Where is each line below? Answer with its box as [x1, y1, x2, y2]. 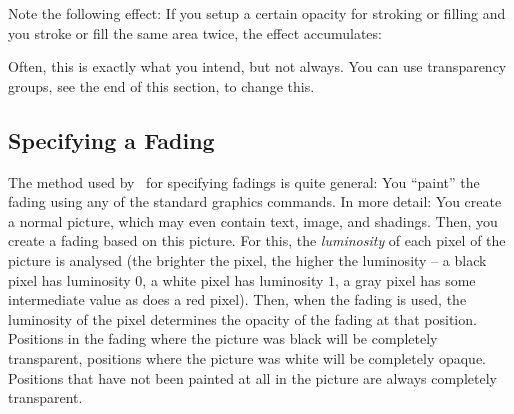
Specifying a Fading [8, 124, 215, 155]
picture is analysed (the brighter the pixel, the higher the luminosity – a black [8, 249, 487, 270]
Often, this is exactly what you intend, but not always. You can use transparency [8, 56, 507, 77]
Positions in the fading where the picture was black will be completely [8, 328, 438, 349]
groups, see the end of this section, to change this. [8, 75, 315, 96]
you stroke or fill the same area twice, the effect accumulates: [8, 22, 382, 43]
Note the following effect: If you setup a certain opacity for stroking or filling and [8, 3, 506, 23]
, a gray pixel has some [335, 269, 476, 290]
